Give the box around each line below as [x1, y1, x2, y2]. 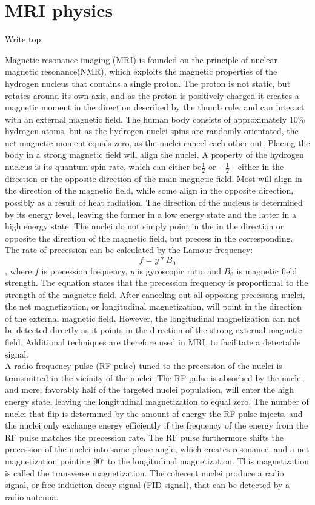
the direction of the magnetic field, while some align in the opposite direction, [5, 184, 294, 197]
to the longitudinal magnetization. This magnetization [107, 455, 309, 467]
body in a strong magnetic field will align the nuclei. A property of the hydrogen [5, 148, 304, 161]
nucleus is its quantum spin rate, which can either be [5, 160, 202, 173]
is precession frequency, [41, 264, 128, 277]
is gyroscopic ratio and [137, 264, 221, 277]
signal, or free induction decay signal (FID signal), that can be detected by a [5, 478, 290, 491]
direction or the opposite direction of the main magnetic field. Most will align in [5, 172, 302, 185]
